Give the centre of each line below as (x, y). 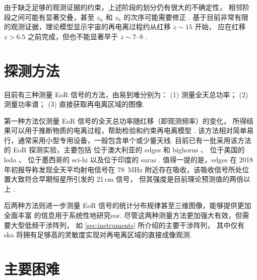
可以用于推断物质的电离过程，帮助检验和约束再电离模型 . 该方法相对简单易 (132, 130)
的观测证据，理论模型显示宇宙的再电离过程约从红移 (87, 27)
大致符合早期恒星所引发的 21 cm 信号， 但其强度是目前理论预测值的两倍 (127, 179)
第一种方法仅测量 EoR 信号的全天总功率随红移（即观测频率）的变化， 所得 (125, 120)
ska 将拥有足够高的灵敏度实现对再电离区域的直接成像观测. (98, 235)
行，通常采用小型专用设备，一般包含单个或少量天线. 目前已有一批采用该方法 (128, 140)
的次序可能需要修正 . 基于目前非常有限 (186, 17)
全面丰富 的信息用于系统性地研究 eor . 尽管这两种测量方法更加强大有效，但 (123, 215)
